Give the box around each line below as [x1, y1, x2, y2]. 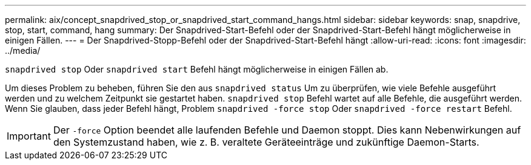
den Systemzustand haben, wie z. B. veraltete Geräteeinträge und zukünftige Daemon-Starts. [53, 136, 479, 148]
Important [7, 130, 51, 142]
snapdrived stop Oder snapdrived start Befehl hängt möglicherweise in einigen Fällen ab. [5, 64, 389, 74]
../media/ [5, 45, 41, 56]
